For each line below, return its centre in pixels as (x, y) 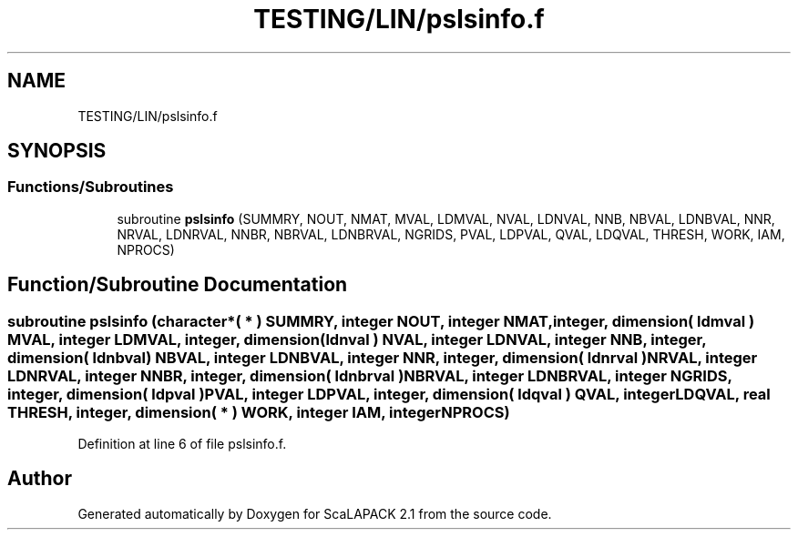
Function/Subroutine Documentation (178, 285)
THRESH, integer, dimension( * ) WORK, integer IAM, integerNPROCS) (259, 412)
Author (40, 479)
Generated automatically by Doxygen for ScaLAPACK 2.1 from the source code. (315, 513)
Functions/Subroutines (91, 187)
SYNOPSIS (57, 151)
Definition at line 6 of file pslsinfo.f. (182, 444)
